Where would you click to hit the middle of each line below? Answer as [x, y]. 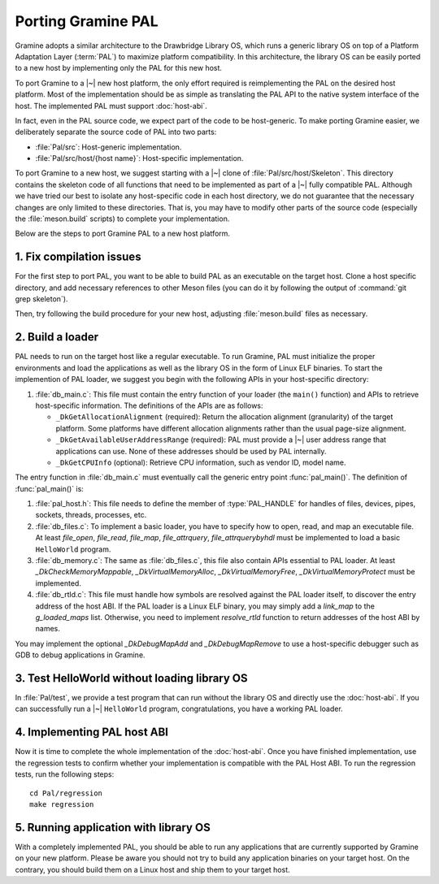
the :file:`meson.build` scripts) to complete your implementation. [122, 219]
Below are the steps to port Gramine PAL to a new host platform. [123, 234]
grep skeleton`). [41, 299]
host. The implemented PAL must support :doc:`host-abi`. [111, 106]
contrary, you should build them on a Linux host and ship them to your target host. [152, 869]
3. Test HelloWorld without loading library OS [131, 678]
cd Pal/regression [66, 793]
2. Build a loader [57, 337]
